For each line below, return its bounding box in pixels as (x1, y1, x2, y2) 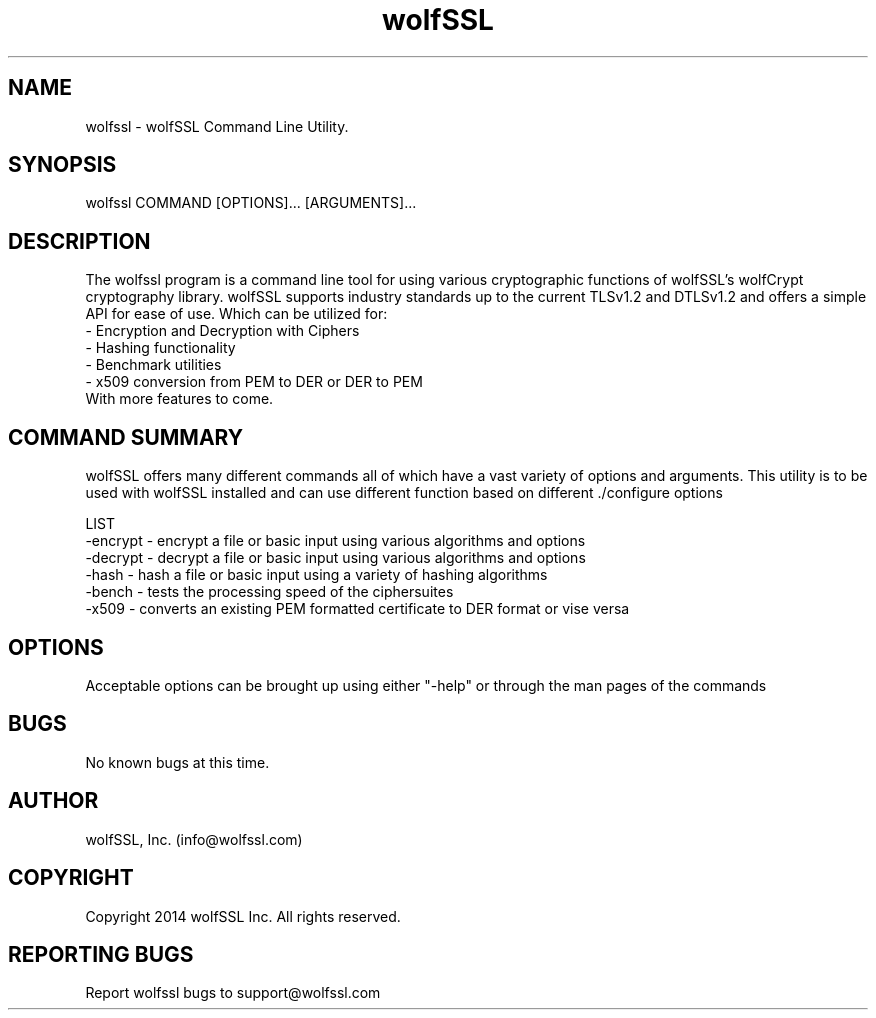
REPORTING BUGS (8, 941, 194, 967)
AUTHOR (8, 788, 99, 814)
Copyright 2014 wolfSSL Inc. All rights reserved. (85, 907, 401, 925)
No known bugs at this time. (85, 753, 270, 771)
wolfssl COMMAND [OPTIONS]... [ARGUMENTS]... (85, 194, 417, 212)
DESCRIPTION (8, 228, 151, 254)
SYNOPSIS (8, 152, 117, 178)
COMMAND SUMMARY (8, 424, 244, 450)
